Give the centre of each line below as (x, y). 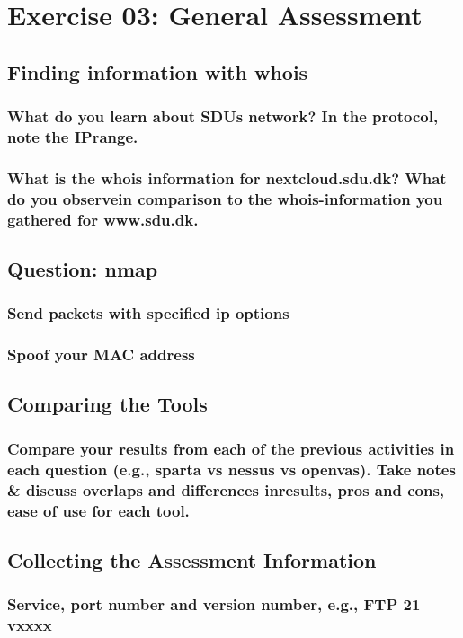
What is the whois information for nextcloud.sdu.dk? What (227, 177)
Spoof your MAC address (101, 354)
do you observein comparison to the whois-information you (225, 198)
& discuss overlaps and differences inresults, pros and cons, (226, 489)
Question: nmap (83, 269)
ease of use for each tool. (98, 510)
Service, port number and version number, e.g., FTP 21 (214, 604)
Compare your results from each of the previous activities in (231, 448)
